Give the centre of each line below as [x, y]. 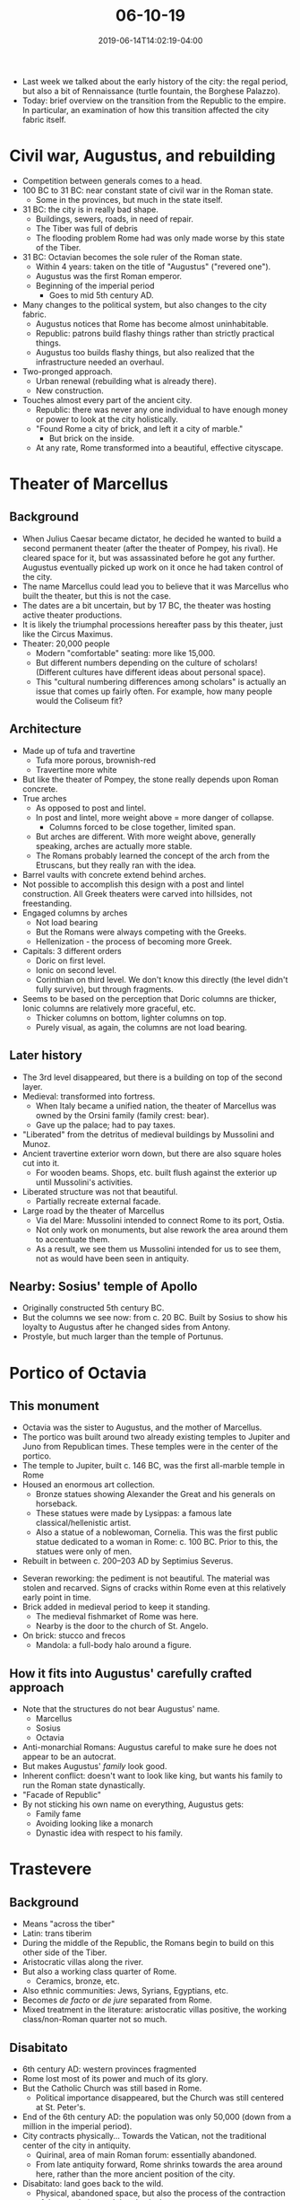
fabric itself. [44, 119]
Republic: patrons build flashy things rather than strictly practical [155, 333]
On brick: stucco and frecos [74, 1635]
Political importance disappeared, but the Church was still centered [160, 2098]
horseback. [56, 1503]
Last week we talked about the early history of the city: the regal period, [155, 81]
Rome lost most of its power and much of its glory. [115, 2078]
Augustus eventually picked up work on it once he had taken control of [153, 567]
